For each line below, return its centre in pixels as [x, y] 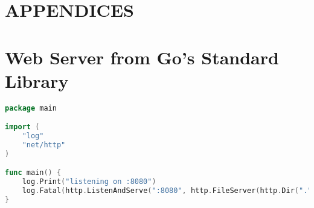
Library [37, 80]
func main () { [33, 173]
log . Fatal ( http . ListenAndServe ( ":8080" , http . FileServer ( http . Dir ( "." [167, 191]
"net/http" [44, 145]
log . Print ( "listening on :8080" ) [89, 182]
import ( [22, 127]
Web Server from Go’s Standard [142, 57]
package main [31, 108]
